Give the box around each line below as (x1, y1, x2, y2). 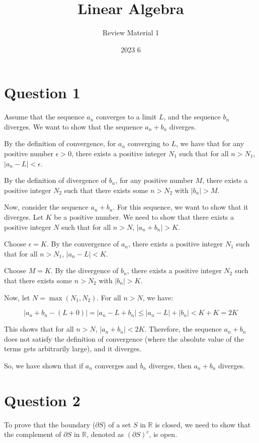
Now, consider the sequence (4, 202, 89, 212)
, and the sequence (163, 111, 221, 122)
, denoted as (87, 429, 124, 439)
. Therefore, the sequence (144, 324, 222, 334)
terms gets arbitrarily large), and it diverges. (4, 343, 142, 354)
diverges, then (148, 360, 192, 370)
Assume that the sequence (4, 111, 84, 122)
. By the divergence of (50, 265, 119, 276)
